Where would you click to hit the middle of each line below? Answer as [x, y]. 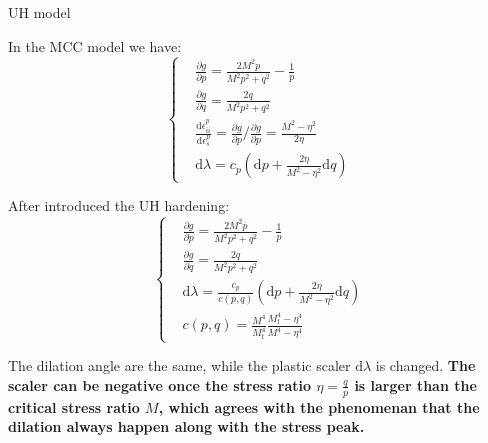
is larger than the [415, 384]
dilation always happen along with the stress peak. [186, 426]
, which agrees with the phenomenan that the [319, 406]
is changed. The [425, 365]
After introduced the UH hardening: [119, 205]
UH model [39, 12]
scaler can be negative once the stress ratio [160, 384]
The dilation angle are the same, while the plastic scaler [179, 365]
